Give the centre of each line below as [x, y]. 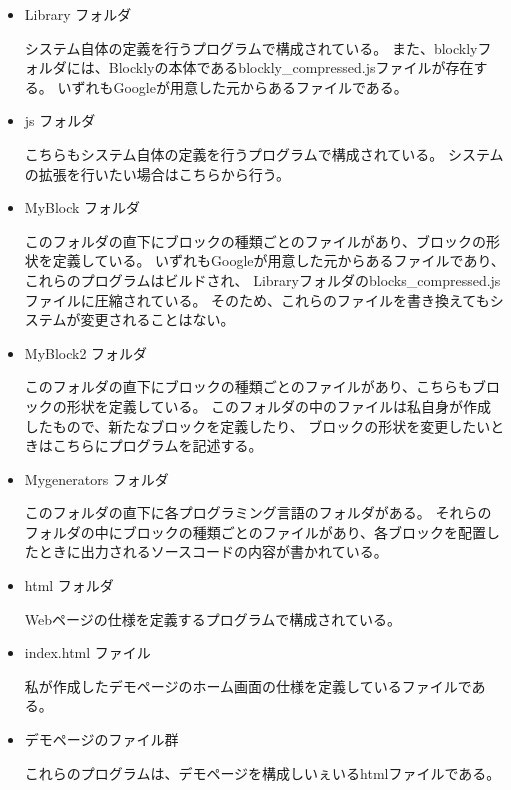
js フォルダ [60, 120]
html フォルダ [69, 585]
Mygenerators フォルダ [96, 478]
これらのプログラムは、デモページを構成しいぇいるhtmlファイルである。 [262, 772]
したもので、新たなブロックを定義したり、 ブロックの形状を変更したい [257, 425]
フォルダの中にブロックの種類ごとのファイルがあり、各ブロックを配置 [255, 531]
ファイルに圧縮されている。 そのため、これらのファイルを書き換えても [257, 299]
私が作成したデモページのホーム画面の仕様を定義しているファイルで [248, 685]
